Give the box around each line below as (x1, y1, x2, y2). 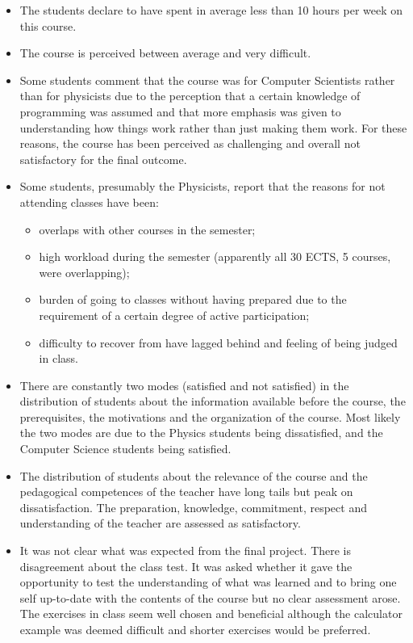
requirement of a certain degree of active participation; (39, 306, 310, 323)
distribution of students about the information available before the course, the (19, 393, 406, 410)
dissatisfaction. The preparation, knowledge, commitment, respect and (19, 498, 367, 515)
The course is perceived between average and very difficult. (19, 44, 311, 61)
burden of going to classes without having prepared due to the (39, 291, 347, 308)
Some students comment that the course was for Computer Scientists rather (19, 71, 395, 88)
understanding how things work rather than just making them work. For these (19, 119, 407, 136)
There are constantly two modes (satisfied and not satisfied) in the (19, 376, 349, 393)
